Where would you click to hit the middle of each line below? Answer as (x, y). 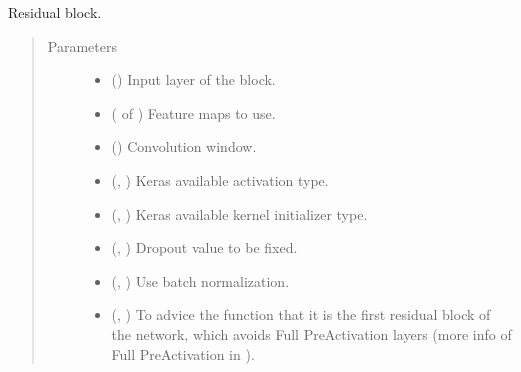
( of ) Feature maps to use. (193, 112)
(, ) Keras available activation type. (220, 179)
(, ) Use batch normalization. (200, 280)
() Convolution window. (184, 146)
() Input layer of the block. (193, 79)
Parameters (82, 45)
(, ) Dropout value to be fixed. (204, 247)
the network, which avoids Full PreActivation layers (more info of (311, 333)
